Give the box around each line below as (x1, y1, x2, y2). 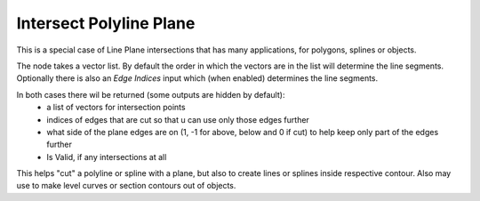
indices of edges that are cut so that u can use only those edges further (46, 114, 310, 125)
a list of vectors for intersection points (46, 102, 186, 113)
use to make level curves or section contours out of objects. (16, 181, 236, 191)
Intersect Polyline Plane (16, 13, 196, 33)
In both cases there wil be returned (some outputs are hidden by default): (16, 89, 285, 100)
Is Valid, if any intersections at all (46, 151, 167, 162)
